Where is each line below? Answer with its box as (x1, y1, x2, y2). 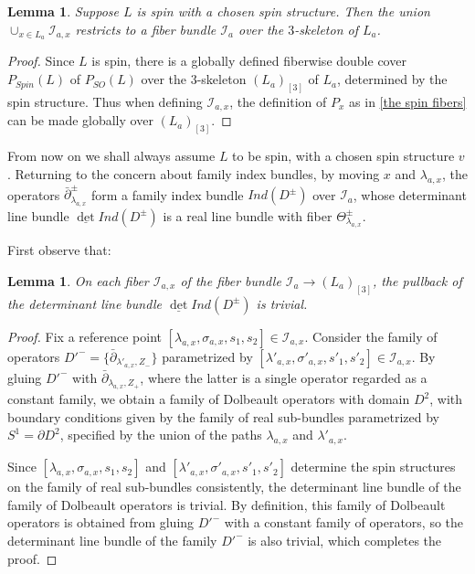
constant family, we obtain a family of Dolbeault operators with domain (7, 389, 410, 409)
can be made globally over (7, 111, 153, 130)
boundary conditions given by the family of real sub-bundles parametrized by (7, 407, 439, 426)
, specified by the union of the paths (59, 425, 262, 444)
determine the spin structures (290, 457, 456, 476)
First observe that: (7, 240, 111, 260)
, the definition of (229, 91, 327, 111)
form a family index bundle (90, 185, 244, 204)
